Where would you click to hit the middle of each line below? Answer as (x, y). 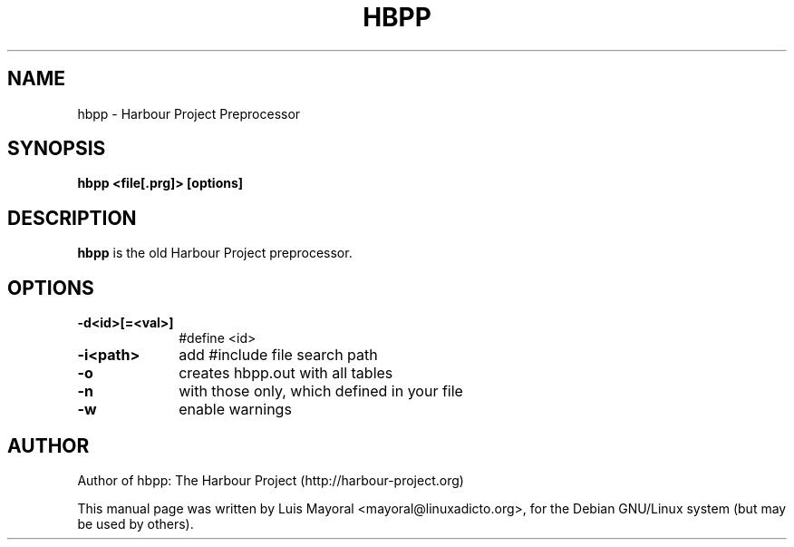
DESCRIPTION (72, 218)
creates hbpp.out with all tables (286, 373)
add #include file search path (278, 355)
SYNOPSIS (57, 149)
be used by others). (136, 523)
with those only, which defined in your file (321, 391)
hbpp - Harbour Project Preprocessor (189, 113)
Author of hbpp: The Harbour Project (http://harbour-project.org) (271, 480)
